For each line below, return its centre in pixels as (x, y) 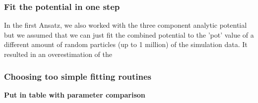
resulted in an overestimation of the (58, 54)
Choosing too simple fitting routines (78, 76)
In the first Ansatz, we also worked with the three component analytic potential (126, 25)
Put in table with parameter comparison (75, 94)
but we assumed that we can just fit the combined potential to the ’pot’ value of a (129, 34)
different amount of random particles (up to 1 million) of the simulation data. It (126, 44)
